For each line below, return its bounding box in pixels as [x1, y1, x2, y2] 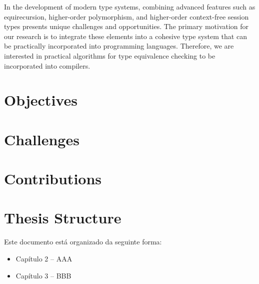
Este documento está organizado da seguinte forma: [4, 236, 162, 247]
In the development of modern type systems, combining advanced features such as [4, 2, 255, 12]
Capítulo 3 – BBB [15, 270, 71, 280]
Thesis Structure [4, 207, 121, 228]
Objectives [4, 90, 77, 110]
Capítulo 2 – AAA [15, 253, 72, 263]
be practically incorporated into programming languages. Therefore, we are [4, 41, 234, 51]
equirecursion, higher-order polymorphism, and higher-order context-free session [4, 11, 249, 22]
